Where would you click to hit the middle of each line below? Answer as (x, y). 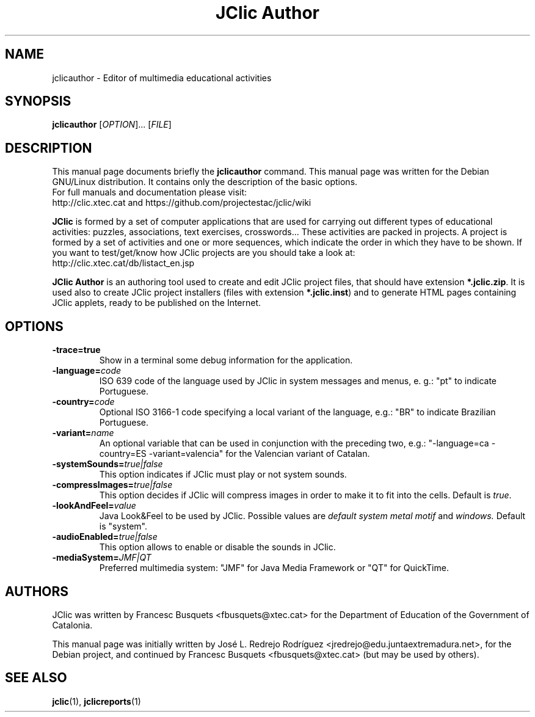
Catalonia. (72, 625)
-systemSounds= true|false (107, 464)
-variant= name (83, 433)
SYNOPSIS (38, 101)
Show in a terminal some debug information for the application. (226, 360)
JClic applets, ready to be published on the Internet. (157, 303)
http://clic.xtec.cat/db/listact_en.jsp (123, 263)
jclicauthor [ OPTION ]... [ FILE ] (112, 125)
